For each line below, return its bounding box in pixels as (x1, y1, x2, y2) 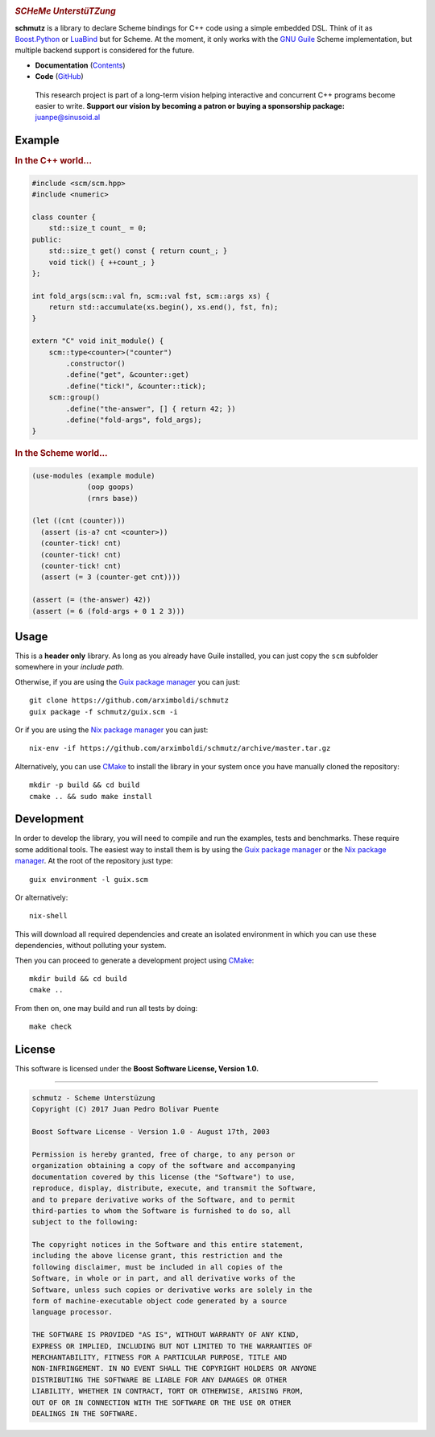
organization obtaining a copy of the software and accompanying (31, 1161, 296, 1170)
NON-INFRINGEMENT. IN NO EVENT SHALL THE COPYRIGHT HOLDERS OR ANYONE (31, 1364, 317, 1373)
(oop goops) (87, 482, 135, 491)
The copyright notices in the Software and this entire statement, (31, 1240, 304, 1249)
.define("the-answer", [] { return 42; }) (65, 404, 237, 413)
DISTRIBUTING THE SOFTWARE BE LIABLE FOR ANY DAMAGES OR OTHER (31, 1375, 288, 1385)
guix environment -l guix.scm (29, 875, 149, 884)
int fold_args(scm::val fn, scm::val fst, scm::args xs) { (31, 291, 270, 300)
